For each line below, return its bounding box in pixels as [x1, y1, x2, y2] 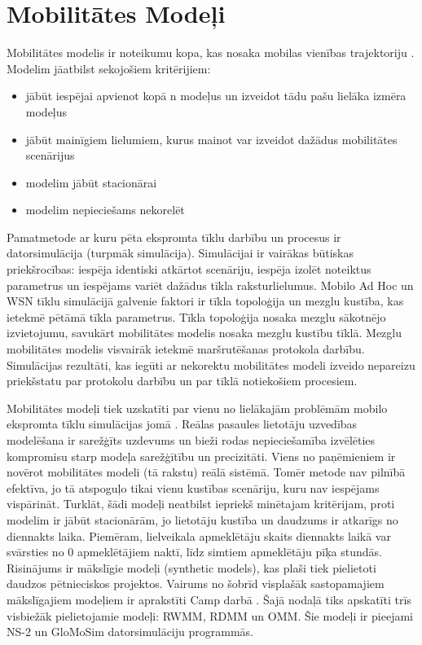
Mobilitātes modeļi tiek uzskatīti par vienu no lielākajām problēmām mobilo [7, 399, 388, 416]
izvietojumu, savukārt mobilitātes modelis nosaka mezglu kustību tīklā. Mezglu [7, 324, 402, 341]
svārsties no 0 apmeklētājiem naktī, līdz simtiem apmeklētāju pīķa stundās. [7, 543, 382, 560]
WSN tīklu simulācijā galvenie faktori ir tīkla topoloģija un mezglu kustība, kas [7, 292, 404, 309]
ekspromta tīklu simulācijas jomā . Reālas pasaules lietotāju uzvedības [7, 415, 358, 432]
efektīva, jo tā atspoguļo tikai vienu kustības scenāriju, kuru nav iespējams [7, 479, 380, 496]
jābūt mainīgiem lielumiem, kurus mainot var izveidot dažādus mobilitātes [25, 130, 398, 147]
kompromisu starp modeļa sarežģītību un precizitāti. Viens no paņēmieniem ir [7, 447, 396, 464]
